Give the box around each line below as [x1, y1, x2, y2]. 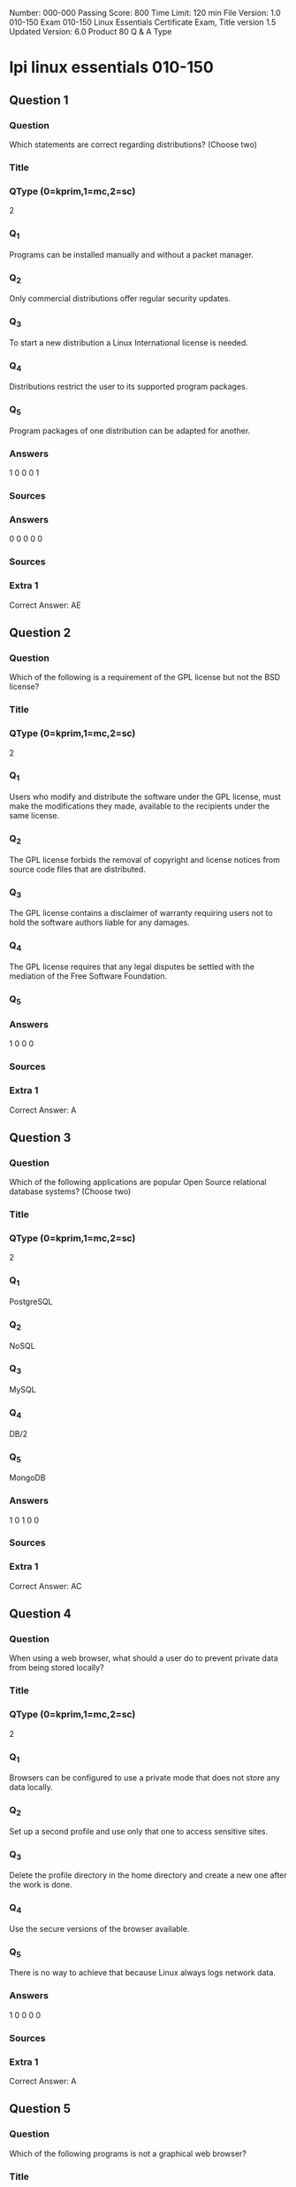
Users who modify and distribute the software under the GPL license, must [9, 792, 281, 803]
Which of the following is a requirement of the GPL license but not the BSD [9, 672, 281, 683]
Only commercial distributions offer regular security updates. [9, 293, 231, 304]
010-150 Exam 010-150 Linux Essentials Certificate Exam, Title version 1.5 [9, 17, 277, 27]
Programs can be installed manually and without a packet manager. [9, 249, 254, 260]
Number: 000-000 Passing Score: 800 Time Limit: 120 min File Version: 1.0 [9, 8, 281, 18]
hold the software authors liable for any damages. [9, 917, 190, 928]
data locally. [9, 1782, 53, 1793]
